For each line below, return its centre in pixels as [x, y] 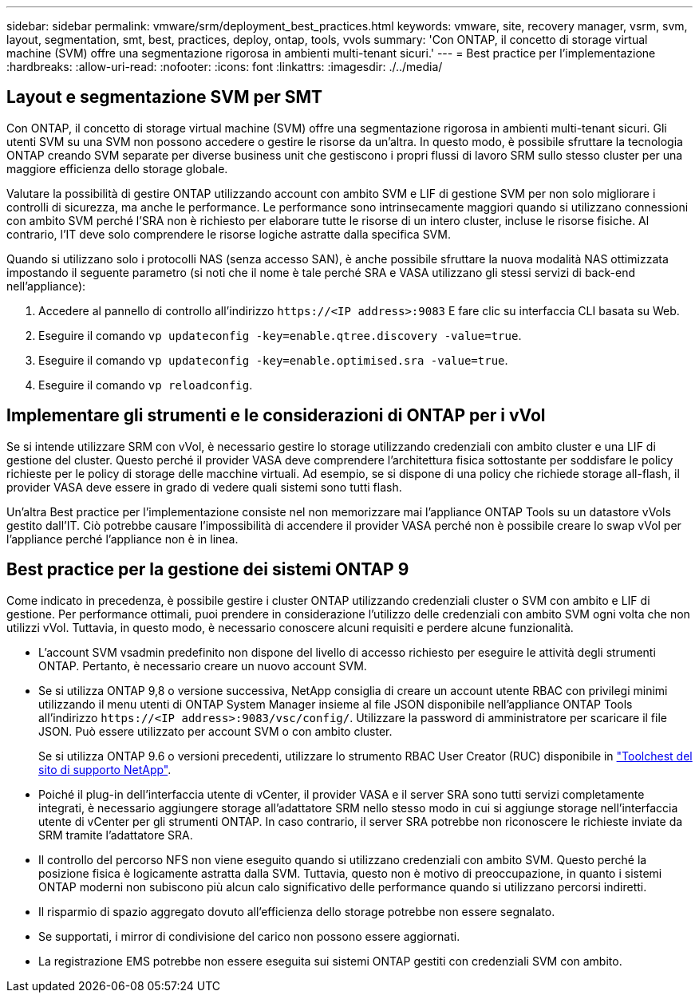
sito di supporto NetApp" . [105, 769]
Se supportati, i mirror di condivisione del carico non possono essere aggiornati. [249, 936]
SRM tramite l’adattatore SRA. [116, 835]
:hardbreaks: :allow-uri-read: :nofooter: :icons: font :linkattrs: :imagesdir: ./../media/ [225, 67]
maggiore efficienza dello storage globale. [117, 168]
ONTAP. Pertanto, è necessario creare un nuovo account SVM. [203, 665]
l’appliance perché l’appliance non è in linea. [122, 539]
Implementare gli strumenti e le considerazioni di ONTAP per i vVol [276, 416]
